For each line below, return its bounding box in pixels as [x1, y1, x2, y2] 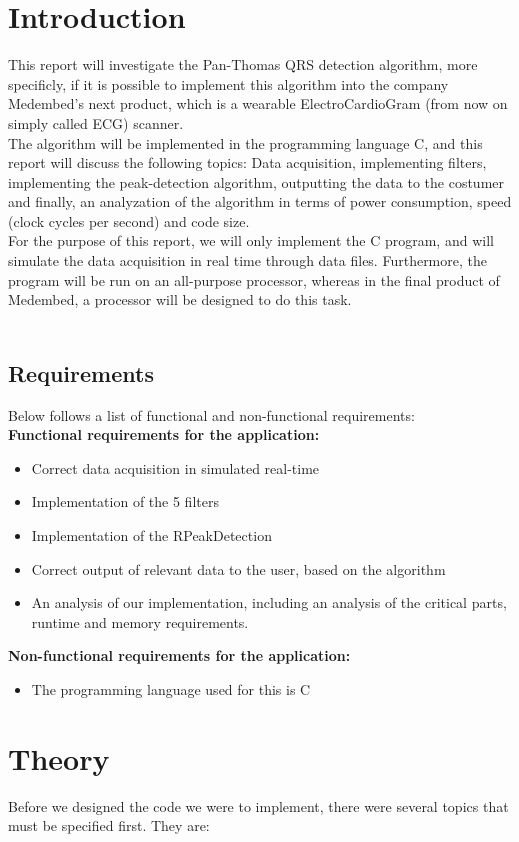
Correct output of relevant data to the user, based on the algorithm [31, 558, 446, 579]
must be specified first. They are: [8, 815, 210, 836]
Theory [8, 737, 110, 778]
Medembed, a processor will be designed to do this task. [8, 289, 352, 310]
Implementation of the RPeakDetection [31, 525, 272, 546]
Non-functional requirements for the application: [8, 645, 351, 666]
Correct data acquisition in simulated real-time [31, 457, 320, 478]
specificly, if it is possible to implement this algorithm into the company [8, 73, 449, 94]
